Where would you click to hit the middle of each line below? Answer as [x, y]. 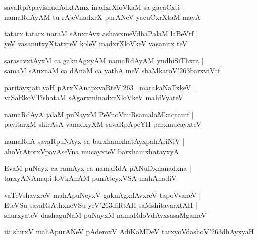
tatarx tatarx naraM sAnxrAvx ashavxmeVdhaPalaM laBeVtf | [101, 34]
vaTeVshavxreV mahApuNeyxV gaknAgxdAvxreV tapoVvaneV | [103, 195]
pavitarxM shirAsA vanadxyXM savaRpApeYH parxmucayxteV [103, 124]
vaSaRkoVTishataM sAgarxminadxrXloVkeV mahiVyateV [94, 97]
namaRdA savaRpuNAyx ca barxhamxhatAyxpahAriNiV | [94, 141]
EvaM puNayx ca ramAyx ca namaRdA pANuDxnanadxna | [98, 168]
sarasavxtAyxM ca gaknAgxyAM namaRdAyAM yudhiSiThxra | [104, 60]
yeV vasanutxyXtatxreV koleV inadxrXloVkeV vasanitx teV [96, 43]
